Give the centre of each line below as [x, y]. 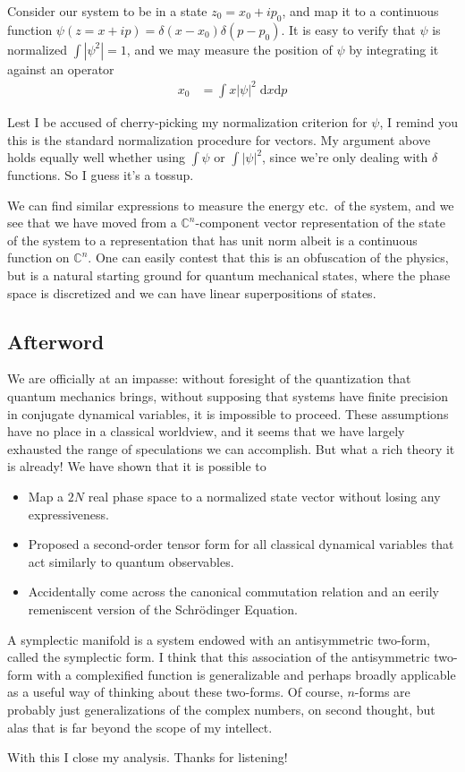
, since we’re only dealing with [345, 157]
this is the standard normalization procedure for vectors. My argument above [219, 139]
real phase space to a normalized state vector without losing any [264, 497]
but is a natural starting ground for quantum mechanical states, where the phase [229, 275]
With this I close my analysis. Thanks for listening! [148, 757]
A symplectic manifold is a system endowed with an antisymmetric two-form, [219, 639]
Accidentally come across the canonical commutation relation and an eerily [233, 592]
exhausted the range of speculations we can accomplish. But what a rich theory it [231, 448]
